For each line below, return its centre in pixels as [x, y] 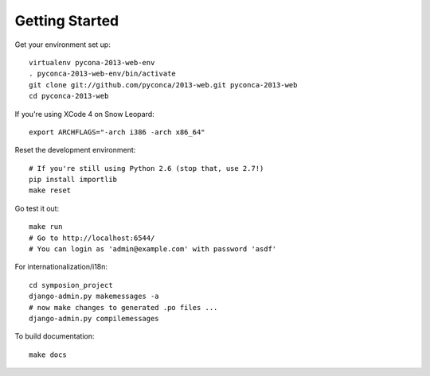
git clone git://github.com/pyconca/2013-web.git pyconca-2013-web [163, 85]
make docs [48, 355]
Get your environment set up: [63, 45]
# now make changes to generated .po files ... [123, 307]
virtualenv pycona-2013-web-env [92, 62]
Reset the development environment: [75, 150]
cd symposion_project [71, 285]
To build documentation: [55, 336]
